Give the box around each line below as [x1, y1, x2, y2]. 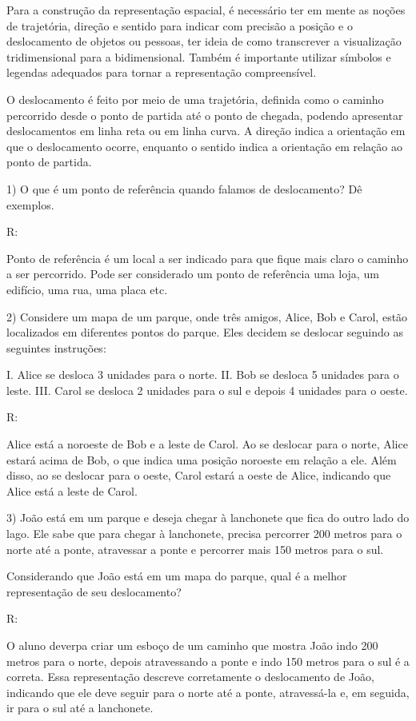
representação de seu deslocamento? [6, 583, 182, 600]
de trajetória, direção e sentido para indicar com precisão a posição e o [6, 17, 353, 34]
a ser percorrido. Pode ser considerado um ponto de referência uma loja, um [6, 265, 379, 282]
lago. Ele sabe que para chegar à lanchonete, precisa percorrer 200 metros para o [6, 525, 402, 542]
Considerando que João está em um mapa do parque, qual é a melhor [6, 568, 347, 584]
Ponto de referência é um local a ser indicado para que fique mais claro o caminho [6, 249, 409, 266]
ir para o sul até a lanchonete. [6, 699, 154, 716]
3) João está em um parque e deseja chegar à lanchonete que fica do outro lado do [6, 509, 410, 526]
